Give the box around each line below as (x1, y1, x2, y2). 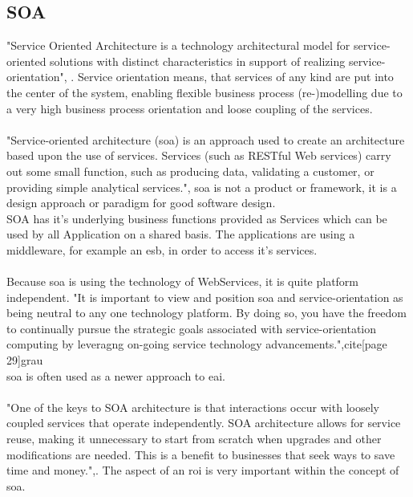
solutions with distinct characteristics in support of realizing (50, 52, 346, 69)
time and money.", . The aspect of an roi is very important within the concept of (6, 462, 399, 479)
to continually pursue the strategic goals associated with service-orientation (6, 320, 377, 336)
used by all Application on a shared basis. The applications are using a (6, 226, 355, 242)
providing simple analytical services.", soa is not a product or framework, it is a (6, 178, 397, 195)
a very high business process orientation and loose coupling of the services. (6, 100, 373, 116)
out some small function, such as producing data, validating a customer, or (6, 162, 375, 179)
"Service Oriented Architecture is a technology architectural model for (6, 37, 350, 54)
